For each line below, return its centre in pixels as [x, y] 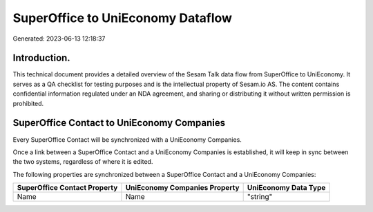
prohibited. [28, 103]
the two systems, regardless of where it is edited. [83, 162]
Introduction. [41, 58]
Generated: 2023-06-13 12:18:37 [59, 39]
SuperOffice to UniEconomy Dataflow [123, 18]
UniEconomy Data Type [286, 188]
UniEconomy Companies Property [182, 188]
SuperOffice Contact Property [67, 188]
